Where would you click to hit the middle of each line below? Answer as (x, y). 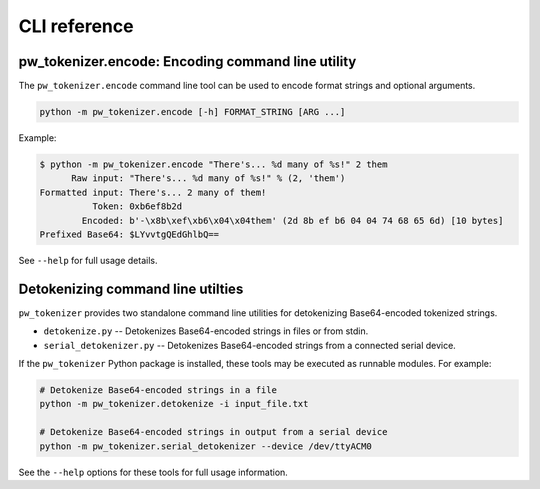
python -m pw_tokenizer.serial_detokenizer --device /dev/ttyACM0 (205, 446)
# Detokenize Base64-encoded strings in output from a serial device (213, 432)
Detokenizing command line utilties (131, 288)
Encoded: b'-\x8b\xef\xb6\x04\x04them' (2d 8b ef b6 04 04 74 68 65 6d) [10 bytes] (292, 220)
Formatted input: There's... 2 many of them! (153, 192)
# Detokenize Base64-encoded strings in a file (158, 390)
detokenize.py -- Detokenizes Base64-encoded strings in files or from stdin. (206, 331)
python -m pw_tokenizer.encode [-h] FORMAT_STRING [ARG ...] (192, 112)
